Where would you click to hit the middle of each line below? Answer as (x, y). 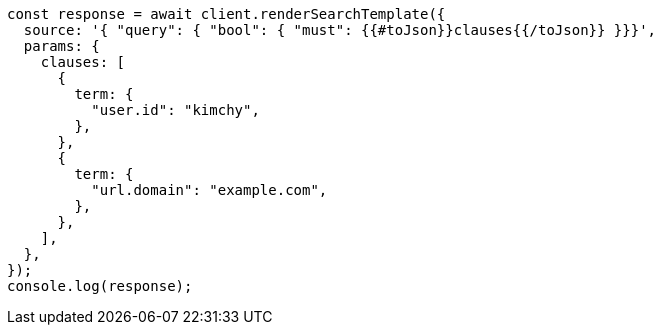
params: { (61, 46)
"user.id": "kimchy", (175, 110)
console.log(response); (100, 286)
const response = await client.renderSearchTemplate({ (226, 14)
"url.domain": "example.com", (209, 190)
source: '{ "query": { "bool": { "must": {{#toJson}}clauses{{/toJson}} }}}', (340, 30)
